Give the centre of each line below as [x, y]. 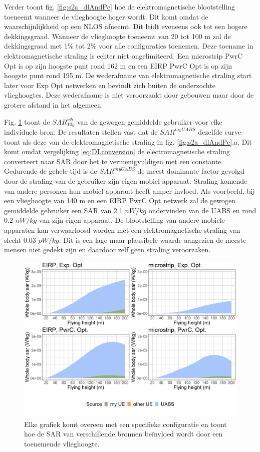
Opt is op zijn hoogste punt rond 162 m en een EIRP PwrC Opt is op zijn [118, 65]
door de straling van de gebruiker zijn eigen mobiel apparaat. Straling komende [126, 180]
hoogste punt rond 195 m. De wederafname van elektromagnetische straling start [128, 75]
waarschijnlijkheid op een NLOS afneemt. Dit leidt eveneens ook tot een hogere [126, 26]
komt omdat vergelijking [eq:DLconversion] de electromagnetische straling [117, 151]
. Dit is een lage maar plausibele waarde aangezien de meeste [153, 240]
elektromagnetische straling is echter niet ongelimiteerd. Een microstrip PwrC [123, 55]
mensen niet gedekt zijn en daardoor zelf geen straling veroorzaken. [107, 250]
